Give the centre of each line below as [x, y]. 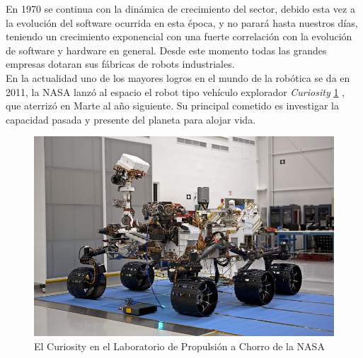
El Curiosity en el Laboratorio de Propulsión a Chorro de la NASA [179, 346]
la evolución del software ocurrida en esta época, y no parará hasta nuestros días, [182, 22]
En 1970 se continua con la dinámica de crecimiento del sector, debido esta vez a [180, 8]
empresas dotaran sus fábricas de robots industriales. [120, 64]
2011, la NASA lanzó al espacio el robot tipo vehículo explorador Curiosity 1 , [175, 91]
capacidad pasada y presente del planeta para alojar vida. [131, 119]
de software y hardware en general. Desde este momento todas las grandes [166, 50]
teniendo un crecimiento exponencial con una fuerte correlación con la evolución [179, 36]
